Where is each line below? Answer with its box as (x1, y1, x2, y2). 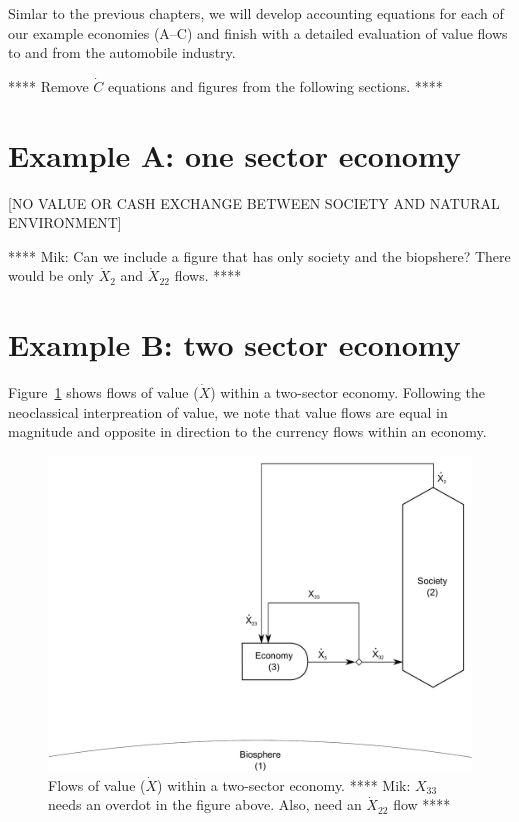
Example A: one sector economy (8, 134, 461, 175)
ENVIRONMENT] (8, 212, 122, 233)
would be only (8, 265, 94, 286)
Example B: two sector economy (8, 324, 461, 365)
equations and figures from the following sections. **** (108, 75, 443, 96)
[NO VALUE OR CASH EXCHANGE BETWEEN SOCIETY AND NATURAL (8, 192, 500, 213)
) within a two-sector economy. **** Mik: (157, 774, 411, 795)
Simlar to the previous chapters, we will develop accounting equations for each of (8, 3, 504, 23)
